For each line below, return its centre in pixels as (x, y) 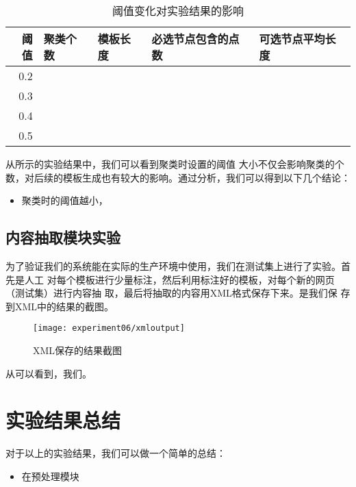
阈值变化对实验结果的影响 (178, 11)
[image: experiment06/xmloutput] (109, 328)
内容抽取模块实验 (63, 237)
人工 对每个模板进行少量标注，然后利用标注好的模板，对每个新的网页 (179, 279)
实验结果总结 (63, 420)
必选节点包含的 (190, 39)
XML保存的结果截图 (78, 350)
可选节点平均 (292, 39)
